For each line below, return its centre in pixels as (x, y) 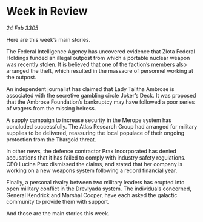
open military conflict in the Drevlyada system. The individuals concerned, (99, 189)
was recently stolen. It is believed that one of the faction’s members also (96, 64)
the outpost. (22, 77)
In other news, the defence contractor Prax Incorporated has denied (92, 151)
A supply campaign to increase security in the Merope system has (89, 120)
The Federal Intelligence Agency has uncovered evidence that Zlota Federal (101, 51)
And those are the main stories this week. (58, 213)
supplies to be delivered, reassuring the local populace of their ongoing (95, 133)
